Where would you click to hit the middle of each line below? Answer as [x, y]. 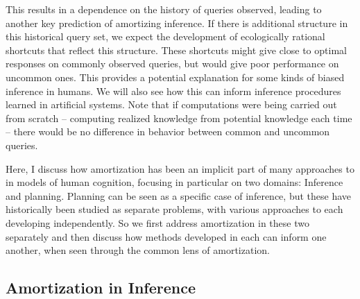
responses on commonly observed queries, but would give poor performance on [172, 63]
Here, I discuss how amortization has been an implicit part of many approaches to [180, 168]
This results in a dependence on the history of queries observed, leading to [164, 9]
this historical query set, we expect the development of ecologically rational [165, 36]
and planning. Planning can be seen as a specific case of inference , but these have [179, 195]
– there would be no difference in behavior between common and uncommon [168, 131]
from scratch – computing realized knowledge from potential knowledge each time [179, 118]
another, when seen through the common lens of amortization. [138, 250]
